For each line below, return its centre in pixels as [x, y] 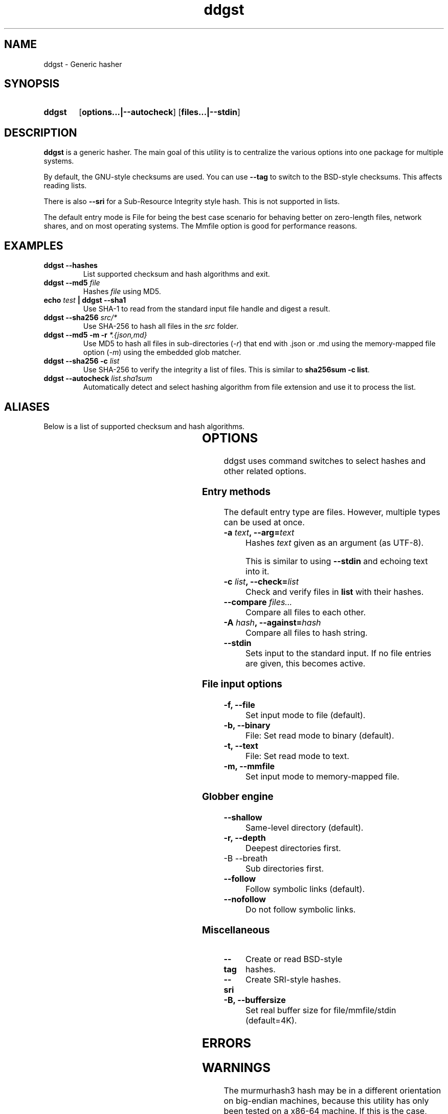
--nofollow [245, 899]
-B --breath [246, 859]
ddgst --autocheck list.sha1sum [98, 378]
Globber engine [238, 797]
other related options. [265, 471]
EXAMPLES [34, 246]
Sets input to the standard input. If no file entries [339, 653]
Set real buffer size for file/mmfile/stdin [321, 1010]
